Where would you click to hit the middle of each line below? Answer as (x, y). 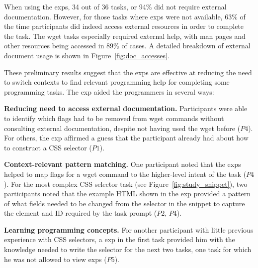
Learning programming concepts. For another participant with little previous (129, 229)
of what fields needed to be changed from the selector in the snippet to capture (125, 203)
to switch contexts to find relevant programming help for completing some (117, 82)
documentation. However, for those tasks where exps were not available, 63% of (125, 16)
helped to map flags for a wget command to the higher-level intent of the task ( (125, 174)
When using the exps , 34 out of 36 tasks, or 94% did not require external (115, 6)
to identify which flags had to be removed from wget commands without (114, 118)
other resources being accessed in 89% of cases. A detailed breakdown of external (127, 46)
